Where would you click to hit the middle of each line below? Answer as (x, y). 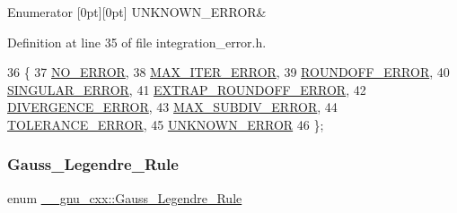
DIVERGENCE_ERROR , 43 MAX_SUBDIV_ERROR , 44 (172, 107)
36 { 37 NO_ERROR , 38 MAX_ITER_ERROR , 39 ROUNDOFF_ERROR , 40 (228, 72)
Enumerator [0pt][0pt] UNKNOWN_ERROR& (137, 12)
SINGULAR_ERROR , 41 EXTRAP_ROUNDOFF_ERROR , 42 (187, 89)
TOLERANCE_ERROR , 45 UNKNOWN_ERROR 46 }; (166, 124)
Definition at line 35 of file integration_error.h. (137, 42)
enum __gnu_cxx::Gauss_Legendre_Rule (125, 197)
